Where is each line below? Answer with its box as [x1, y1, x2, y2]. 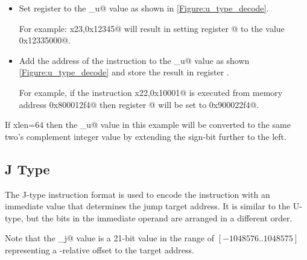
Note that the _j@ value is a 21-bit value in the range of [5, 232, 214, 244]
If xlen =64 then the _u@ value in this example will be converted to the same [5, 118, 291, 131]
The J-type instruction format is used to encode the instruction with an [5, 188, 270, 200]
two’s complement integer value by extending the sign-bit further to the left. [5, 130, 286, 142]
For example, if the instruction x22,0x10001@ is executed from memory [19, 86, 283, 98]
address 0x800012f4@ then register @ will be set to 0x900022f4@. [19, 98, 259, 110]
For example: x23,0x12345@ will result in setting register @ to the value [19, 22, 285, 34]
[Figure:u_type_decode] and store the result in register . [19, 66, 229, 78]
